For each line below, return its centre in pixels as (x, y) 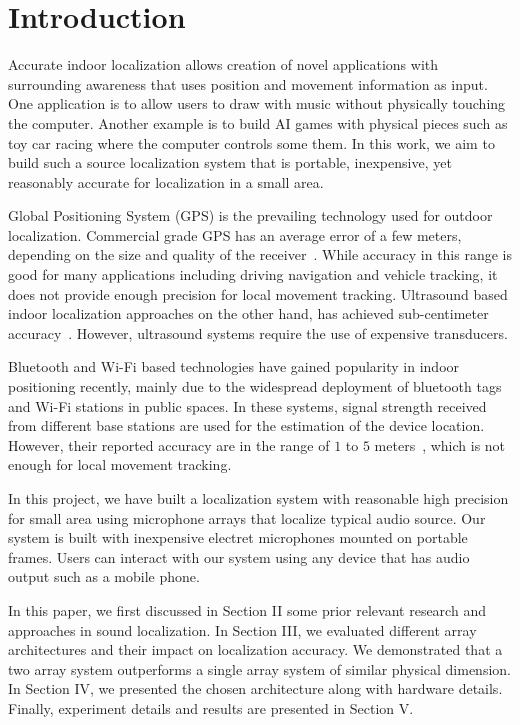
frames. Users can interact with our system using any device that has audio (239, 556)
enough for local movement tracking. (120, 464)
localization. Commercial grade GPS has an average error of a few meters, (235, 234)
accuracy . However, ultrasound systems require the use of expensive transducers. (258, 332)
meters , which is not (440, 444)
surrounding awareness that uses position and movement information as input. (248, 83)
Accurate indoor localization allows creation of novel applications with (223, 64)
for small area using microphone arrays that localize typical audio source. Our (247, 517)
